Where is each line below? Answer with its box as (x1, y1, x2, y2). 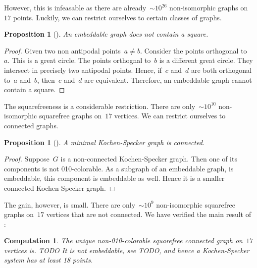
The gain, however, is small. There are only (4, 199, 136, 210)
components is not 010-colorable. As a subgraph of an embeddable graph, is (4, 163, 234, 173)
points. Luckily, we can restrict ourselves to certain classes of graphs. (13, 12, 222, 22)
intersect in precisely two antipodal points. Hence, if (4, 64, 162, 75)
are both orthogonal (191, 64, 252, 75)
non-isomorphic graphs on (169, 2, 248, 12)
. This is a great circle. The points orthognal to (7, 55, 151, 65)
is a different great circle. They (159, 55, 253, 65)
